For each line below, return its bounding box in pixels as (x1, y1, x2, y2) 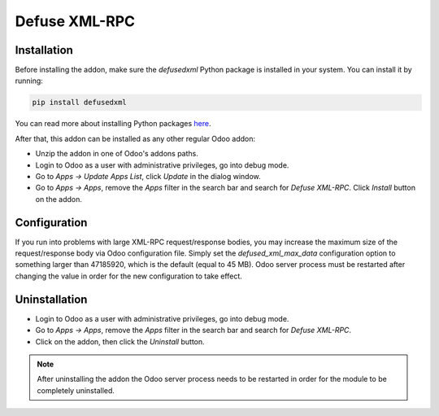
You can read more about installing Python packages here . (15, 119, 211, 129)
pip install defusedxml (32, 98, 128, 107)
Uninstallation (15, 292, 88, 306)
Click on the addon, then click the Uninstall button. (35, 336, 205, 346)
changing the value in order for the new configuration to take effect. (15, 271, 243, 281)
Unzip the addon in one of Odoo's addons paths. (35, 149, 199, 159)
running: (15, 76, 44, 85)
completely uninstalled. (37, 385, 115, 395)
